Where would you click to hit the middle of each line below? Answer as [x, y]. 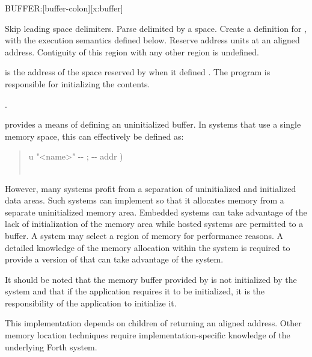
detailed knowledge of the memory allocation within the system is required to [148, 247]
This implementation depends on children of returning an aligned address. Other [153, 323]
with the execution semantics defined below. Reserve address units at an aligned [152, 40]
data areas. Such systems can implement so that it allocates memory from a [145, 200]
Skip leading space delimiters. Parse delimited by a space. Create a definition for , [156, 28]
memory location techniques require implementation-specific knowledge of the [148, 335]
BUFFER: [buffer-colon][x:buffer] [64, 8]
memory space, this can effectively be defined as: [94, 136]
